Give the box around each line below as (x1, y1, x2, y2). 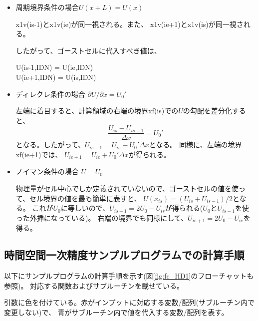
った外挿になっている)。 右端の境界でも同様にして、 (15, 212, 188, 223)
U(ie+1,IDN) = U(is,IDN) (15, 71, 96, 82)
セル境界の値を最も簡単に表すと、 (29, 193, 141, 203)
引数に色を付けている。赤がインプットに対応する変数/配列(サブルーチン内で (4, 297, 255, 308)
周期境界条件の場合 (15, 2, 79, 12)
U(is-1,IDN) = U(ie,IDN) (15, 62, 93, 72)
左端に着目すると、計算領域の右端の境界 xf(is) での (15, 105, 179, 116)
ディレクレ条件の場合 (15, 88, 85, 99)
